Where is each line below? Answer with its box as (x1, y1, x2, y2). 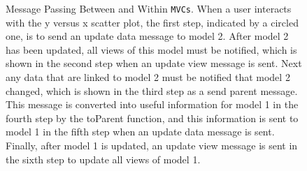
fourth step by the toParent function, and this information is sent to (6, 110, 299, 125)
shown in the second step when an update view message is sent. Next (6, 56, 302, 70)
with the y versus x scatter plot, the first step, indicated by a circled (6, 15, 299, 29)
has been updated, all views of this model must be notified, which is (6, 42, 297, 57)
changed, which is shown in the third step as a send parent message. (6, 83, 298, 98)
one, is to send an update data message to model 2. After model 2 (6, 29, 289, 43)
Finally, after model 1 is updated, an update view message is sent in (6, 138, 298, 152)
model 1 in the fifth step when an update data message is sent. (6, 124, 275, 139)
